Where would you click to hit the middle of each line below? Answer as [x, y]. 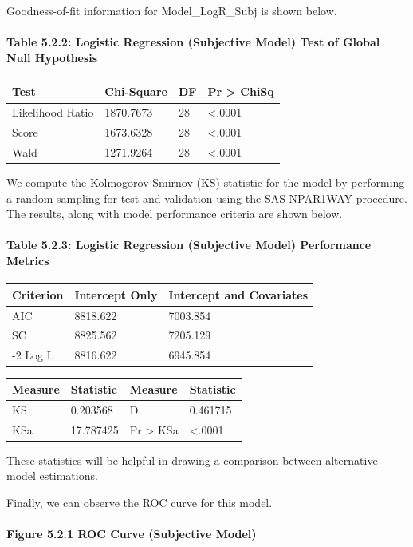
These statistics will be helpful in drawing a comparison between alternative [192, 460]
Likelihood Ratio [53, 112]
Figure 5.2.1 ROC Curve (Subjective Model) [132, 534]
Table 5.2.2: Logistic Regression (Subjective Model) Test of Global [193, 42]
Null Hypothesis [52, 57]
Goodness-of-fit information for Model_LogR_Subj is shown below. [172, 10]
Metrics [28, 261]
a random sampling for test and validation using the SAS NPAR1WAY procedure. [207, 198]
